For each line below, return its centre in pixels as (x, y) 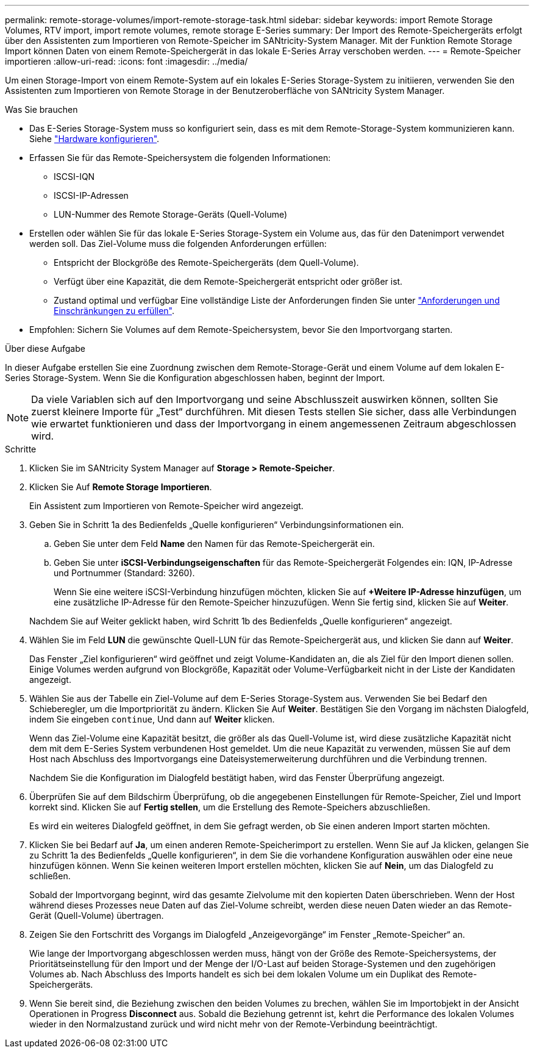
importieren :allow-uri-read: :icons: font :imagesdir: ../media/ (126, 61)
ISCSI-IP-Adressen (91, 195)
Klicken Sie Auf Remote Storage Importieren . (121, 487)
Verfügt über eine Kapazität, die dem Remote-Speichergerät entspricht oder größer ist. (228, 281)
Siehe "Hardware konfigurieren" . (94, 139)
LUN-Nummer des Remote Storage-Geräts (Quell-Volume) (171, 214)
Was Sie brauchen (41, 109)
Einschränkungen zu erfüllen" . (114, 311)
